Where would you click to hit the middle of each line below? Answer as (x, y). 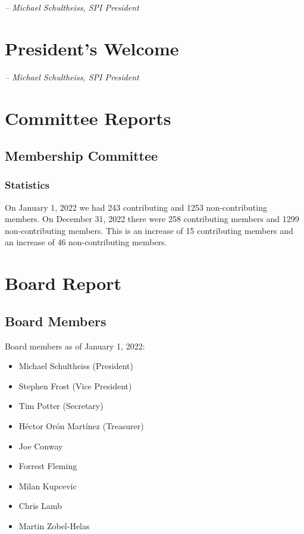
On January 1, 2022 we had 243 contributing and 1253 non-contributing (136, 207)
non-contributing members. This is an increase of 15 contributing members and (149, 230)
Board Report (63, 283)
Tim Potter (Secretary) (61, 406)
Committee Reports (88, 118)
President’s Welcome (92, 48)
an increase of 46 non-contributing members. (86, 242)
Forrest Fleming (48, 466)
